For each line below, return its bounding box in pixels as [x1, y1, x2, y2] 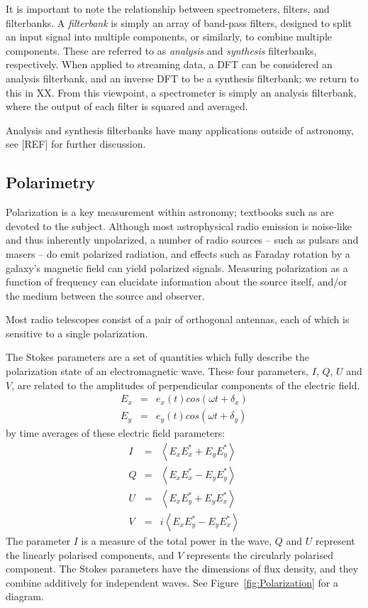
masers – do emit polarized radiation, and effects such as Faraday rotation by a [6, 246, 350, 261]
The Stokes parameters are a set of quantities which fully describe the [6, 349, 309, 364]
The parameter [6, 533, 71, 548]
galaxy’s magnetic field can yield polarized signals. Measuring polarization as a [6, 260, 348, 275]
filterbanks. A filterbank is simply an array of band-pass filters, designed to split [6, 15, 352, 30]
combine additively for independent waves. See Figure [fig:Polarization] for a [6, 575, 338, 590]
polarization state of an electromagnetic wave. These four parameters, [6, 364, 308, 379]
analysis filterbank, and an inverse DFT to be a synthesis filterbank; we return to [6, 70, 359, 85]
